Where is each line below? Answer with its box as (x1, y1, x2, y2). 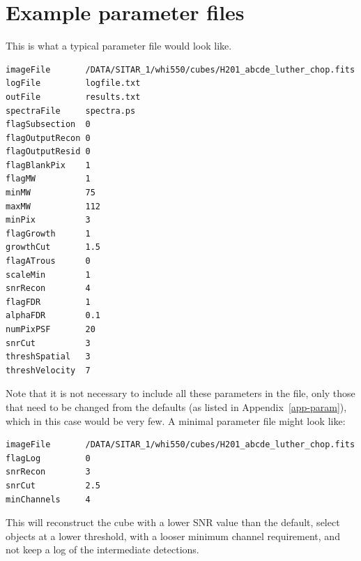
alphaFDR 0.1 (6, 311, 101, 321)
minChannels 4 (6, 494, 91, 504)
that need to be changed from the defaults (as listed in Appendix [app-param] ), (6, 399, 347, 414)
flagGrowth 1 (6, 228, 91, 239)
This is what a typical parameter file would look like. (6, 38, 232, 53)
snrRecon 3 (6, 467, 91, 477)
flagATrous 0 (6, 256, 91, 267)
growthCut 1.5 (6, 242, 101, 253)
